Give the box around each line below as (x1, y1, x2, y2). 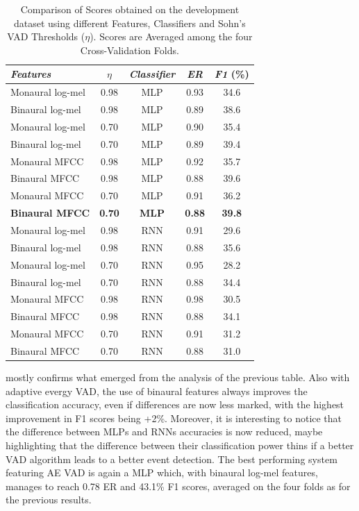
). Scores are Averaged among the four (90, 29, 253, 44)
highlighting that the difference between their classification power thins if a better (6, 437, 354, 452)
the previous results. (6, 492, 92, 507)
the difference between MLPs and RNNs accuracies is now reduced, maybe (6, 424, 323, 439)
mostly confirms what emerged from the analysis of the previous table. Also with (6, 369, 350, 384)
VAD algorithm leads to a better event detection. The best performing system (6, 451, 337, 466)
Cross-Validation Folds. (80, 42, 179, 57)
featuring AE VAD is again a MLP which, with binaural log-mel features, (6, 465, 318, 480)
